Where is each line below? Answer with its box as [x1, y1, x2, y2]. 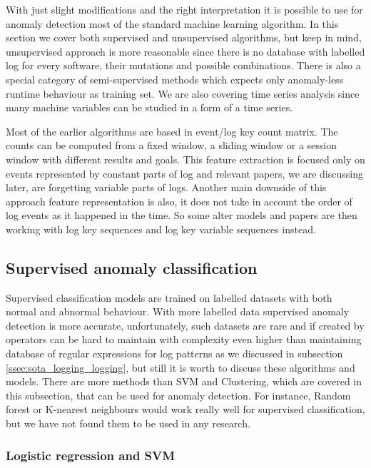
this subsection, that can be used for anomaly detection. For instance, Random [6, 387, 351, 402]
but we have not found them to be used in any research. [6, 416, 250, 431]
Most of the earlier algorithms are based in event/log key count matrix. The [6, 123, 338, 138]
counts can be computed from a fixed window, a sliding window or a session [6, 138, 337, 153]
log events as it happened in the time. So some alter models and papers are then [6, 208, 357, 223]
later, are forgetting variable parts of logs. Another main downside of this [6, 180, 327, 195]
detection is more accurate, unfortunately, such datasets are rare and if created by [6, 317, 365, 332]
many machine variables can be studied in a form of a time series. [6, 100, 293, 115]
